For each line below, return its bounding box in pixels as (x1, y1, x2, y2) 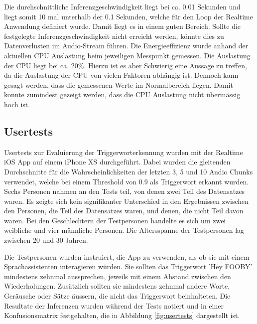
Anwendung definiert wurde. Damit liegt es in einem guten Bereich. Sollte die (4, 21, 241, 31)
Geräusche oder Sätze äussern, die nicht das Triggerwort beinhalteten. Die (4, 291, 231, 301)
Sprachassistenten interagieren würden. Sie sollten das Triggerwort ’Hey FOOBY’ (4, 261, 253, 272)
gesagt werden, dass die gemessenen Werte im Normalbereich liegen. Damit (4, 79, 233, 90)
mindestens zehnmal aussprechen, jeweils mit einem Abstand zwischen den (4, 271, 231, 281)
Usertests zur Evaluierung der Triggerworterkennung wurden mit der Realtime (4, 147, 243, 157)
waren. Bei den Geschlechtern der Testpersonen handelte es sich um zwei (4, 215, 226, 225)
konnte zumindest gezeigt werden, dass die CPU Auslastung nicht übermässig (4, 89, 241, 100)
